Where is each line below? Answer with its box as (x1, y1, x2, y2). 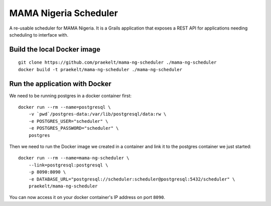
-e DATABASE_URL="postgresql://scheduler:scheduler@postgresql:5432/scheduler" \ (28, 176, 235, 182)
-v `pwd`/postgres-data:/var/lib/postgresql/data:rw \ (28, 111, 167, 117)
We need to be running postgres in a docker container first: (9, 93, 132, 99)
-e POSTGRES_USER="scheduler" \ (28, 118, 108, 124)
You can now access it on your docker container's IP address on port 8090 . (9, 194, 166, 200)
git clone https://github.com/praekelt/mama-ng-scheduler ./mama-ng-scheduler (18, 60, 217, 65)
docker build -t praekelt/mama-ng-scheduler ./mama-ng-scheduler (18, 67, 183, 72)
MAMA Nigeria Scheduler (9, 8, 118, 19)
